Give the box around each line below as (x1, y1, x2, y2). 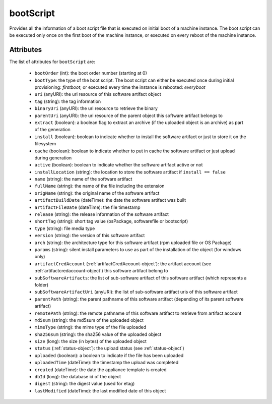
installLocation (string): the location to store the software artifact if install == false (34, 169, 226, 175)
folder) (34, 281, 49, 287)
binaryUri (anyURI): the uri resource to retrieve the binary (34, 105, 158, 111)
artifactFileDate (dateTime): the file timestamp (34, 204, 141, 210)
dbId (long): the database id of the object (34, 374, 121, 380)
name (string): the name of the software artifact (34, 176, 132, 182)
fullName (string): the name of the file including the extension (34, 183, 165, 189)
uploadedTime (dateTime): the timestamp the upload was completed (34, 360, 179, 366)
